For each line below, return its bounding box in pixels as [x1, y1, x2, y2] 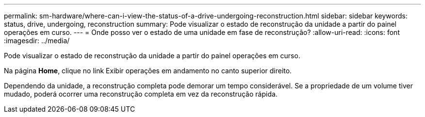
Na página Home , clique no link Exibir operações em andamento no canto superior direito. [4, 67, 292, 75]
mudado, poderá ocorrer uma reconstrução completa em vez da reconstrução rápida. [4, 90, 278, 98]
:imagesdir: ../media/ [4, 36, 70, 45]
